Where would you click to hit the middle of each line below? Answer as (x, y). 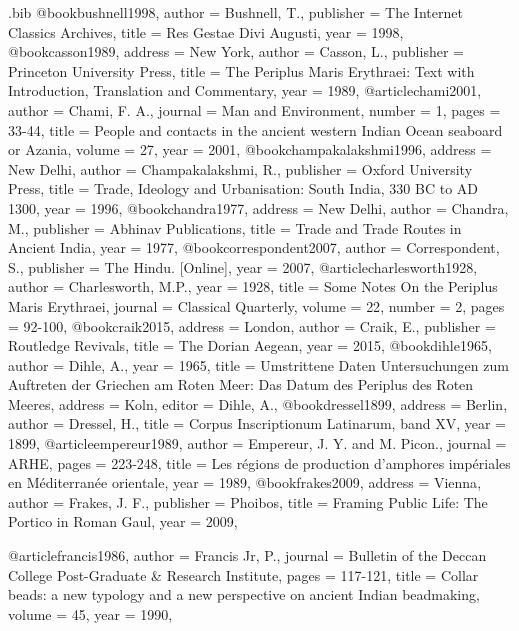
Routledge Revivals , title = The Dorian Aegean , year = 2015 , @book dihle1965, (250, 345)
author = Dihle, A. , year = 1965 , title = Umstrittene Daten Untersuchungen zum (258, 364)
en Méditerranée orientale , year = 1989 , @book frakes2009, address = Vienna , (245, 482)
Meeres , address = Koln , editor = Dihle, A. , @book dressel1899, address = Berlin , (258, 403)
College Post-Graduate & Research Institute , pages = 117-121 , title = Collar (243, 574)
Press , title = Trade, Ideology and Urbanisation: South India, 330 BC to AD (243, 188)
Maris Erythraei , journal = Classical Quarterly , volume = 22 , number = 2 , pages (256, 305)
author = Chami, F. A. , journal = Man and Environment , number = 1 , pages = (254, 109)
